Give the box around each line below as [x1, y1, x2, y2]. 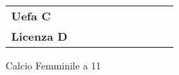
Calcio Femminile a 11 [6, 58, 101, 72]
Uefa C [11, 8, 51, 24]
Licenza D [11, 28, 68, 44]
